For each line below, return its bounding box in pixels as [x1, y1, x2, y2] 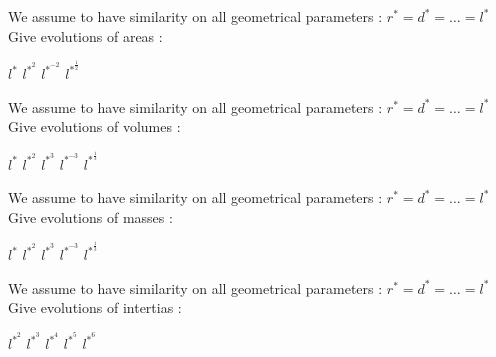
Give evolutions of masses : [8, 206, 173, 227]
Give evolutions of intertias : [8, 297, 182, 318]
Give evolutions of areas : [8, 25, 163, 46]
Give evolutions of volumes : [8, 116, 181, 137]
